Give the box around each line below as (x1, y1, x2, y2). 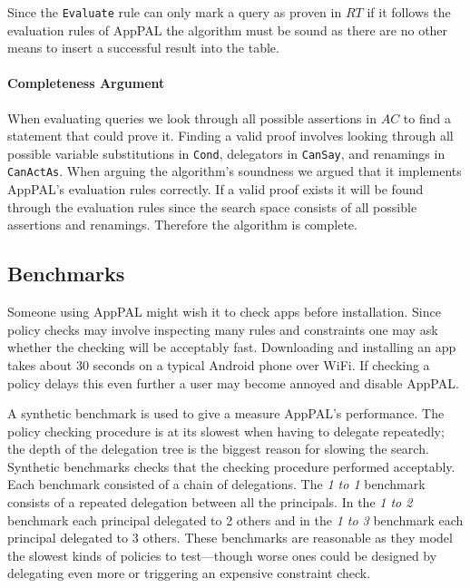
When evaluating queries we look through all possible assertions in (7, 108, 377, 127)
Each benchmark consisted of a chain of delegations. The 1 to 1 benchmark (7, 475, 426, 494)
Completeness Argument (7, 73, 165, 93)
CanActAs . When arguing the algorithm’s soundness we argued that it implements (7, 162, 462, 181)
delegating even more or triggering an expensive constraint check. (7, 563, 371, 583)
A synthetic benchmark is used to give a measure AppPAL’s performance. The (7, 404, 445, 423)
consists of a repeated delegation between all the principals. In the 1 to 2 (7, 493, 413, 512)
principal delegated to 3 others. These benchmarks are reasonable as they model (7, 528, 453, 547)
